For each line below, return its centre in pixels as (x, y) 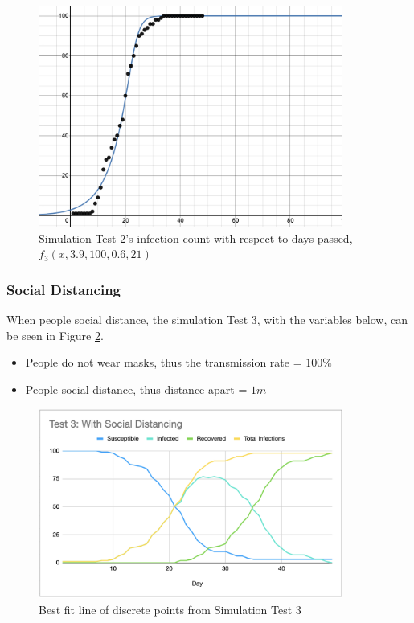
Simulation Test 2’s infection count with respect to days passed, (196, 238)
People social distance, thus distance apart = (136, 389)
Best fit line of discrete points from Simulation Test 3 (170, 609)
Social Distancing (64, 289)
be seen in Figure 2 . (55, 335)
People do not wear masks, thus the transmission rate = (164, 362)
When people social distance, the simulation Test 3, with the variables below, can (207, 320)
